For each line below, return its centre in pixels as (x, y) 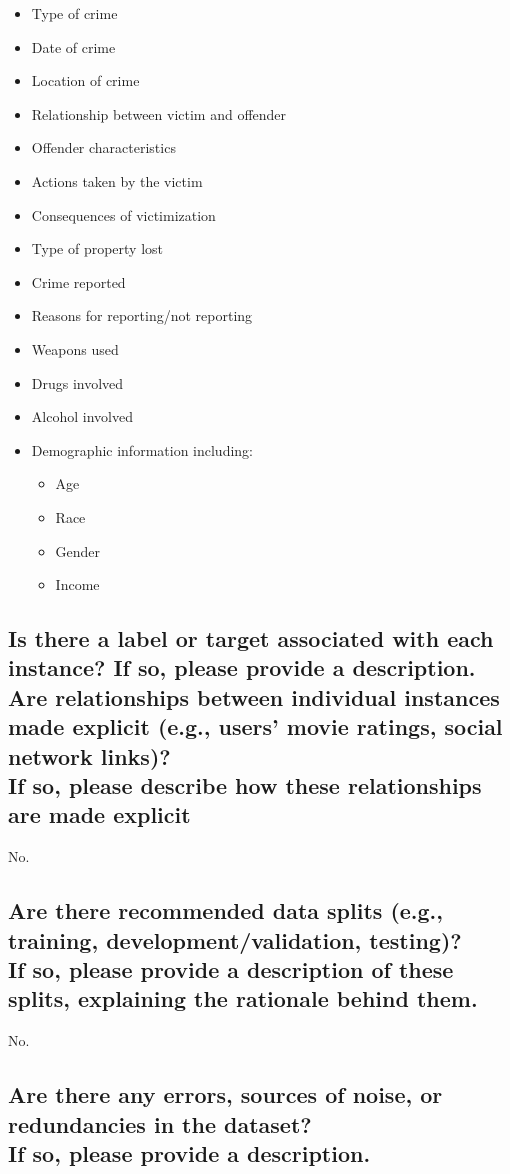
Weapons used (75, 348)
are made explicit (99, 814)
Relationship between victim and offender (159, 113)
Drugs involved (77, 382)
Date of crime (73, 46)
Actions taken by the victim (117, 180)
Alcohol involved (82, 416)
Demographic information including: (142, 449)
